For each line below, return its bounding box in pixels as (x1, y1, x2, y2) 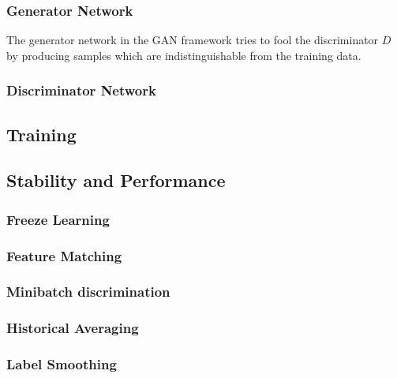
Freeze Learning (6, 209, 110, 229)
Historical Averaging (6, 318, 139, 338)
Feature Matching (6, 245, 122, 265)
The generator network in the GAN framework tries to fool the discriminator (6, 32, 379, 48)
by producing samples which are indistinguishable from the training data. (6, 47, 361, 63)
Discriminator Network (6, 80, 156, 100)
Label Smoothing (6, 354, 117, 374)
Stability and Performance (6, 168, 226, 193)
